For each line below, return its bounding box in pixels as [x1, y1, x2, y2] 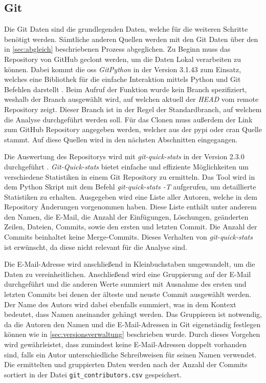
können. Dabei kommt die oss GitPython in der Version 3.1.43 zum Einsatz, [4, 63, 241, 74]
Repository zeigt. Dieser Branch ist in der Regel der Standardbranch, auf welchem [4, 103, 262, 114]
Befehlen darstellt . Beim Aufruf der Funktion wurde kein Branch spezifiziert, [4, 83, 247, 94]
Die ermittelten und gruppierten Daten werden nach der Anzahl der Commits [4, 359, 248, 370]
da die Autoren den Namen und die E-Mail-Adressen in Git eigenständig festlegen [4, 318, 261, 329]
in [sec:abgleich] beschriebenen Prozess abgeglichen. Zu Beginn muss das [4, 44, 231, 54]
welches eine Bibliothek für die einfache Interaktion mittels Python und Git [4, 74, 241, 84]
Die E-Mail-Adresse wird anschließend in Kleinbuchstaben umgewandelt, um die [4, 259, 255, 269]
